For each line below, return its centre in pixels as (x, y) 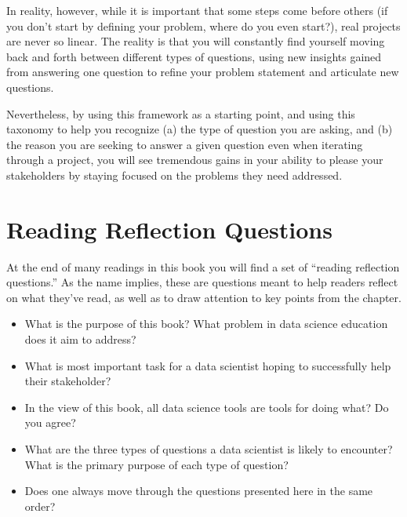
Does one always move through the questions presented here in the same (199, 491)
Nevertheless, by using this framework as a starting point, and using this (181, 113)
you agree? (50, 422)
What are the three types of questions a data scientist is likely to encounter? (209, 449)
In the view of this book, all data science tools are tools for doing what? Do (207, 407)
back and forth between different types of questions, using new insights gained (194, 56)
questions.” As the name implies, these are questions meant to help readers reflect (202, 282)
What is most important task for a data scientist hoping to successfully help (208, 365)
